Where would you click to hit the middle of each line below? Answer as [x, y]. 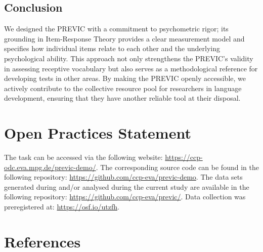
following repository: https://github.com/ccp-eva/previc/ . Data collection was [125, 197]
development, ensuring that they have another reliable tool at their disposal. [122, 98]
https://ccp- [184, 157]
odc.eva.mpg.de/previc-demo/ [50, 167]
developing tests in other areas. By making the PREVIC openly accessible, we [125, 78]
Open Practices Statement [98, 133]
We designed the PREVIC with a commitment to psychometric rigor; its [116, 29]
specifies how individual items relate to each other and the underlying [112, 48]
